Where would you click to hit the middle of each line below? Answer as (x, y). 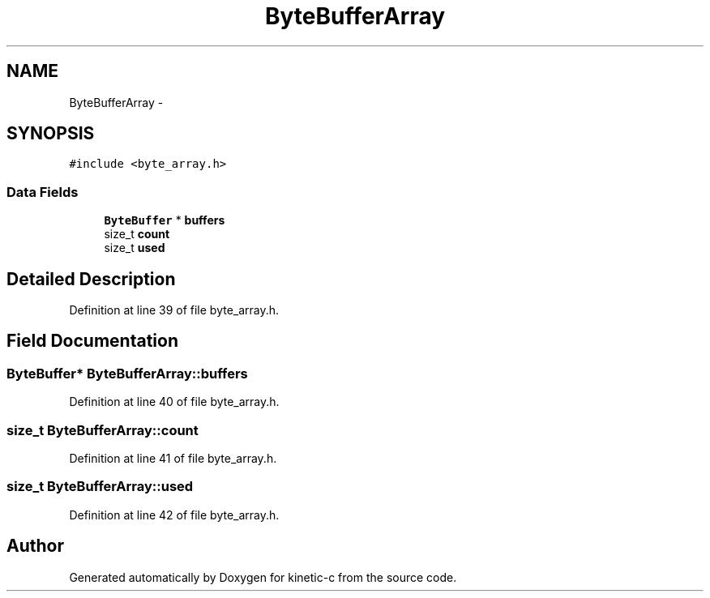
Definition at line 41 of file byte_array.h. (173, 458)
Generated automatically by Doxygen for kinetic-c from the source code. (263, 577)
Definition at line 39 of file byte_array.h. (174, 310)
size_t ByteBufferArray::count (103, 430)
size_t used (135, 248)
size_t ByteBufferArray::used (100, 487)
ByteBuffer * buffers (165, 220)
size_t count (137, 234)
